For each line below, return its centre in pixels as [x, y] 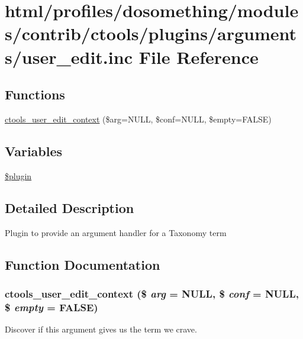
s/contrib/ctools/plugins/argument [151, 33]
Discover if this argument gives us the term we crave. [101, 329]
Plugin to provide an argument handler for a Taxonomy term [116, 232]
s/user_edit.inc [69, 56]
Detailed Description [70, 207]
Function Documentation [83, 264]
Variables [34, 151]
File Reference [199, 56]
